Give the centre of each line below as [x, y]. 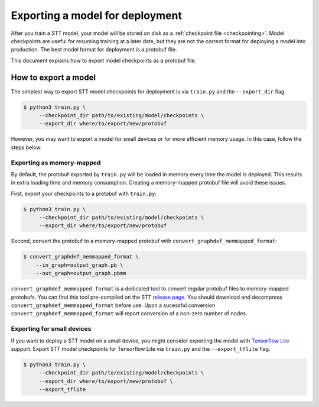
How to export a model [53, 77]
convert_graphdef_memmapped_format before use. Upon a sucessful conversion [113, 305]
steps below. [26, 147]
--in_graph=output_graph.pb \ [79, 265]
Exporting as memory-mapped [56, 163]
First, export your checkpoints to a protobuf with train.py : [84, 193]
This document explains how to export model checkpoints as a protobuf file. [104, 60]
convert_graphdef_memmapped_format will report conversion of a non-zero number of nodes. [129, 314]
